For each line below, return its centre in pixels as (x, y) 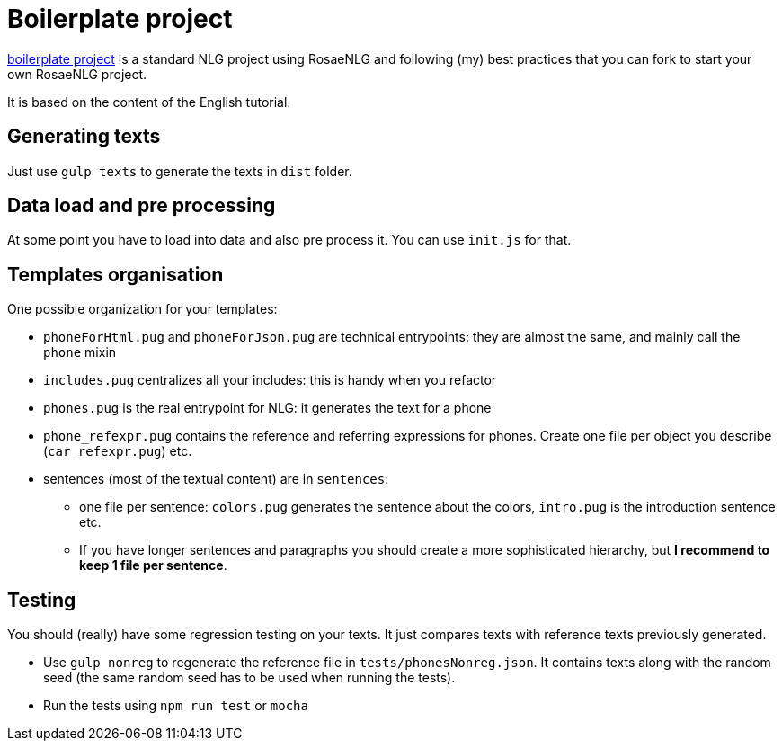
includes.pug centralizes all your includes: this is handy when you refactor (270, 380)
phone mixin (80, 352)
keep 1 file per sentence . (153, 565)
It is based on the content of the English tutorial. (149, 102)
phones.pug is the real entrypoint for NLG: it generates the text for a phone (267, 408)
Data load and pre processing (142, 206)
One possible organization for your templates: (142, 309)
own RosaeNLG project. (77, 74)
